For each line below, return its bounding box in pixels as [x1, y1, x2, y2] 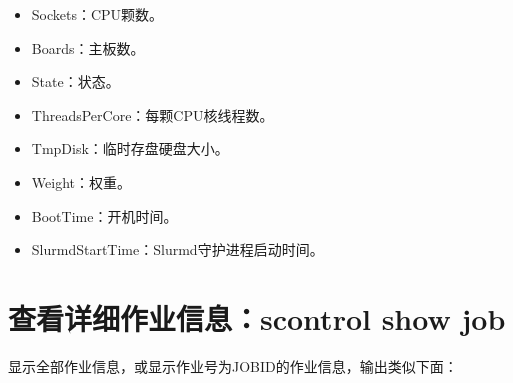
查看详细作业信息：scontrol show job [8, 297, 506, 338]
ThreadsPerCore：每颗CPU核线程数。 [31, 104, 274, 125]
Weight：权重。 [31, 171, 131, 192]
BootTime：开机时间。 [31, 205, 178, 226]
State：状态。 [31, 71, 120, 92]
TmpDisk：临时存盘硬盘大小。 [31, 138, 229, 159]
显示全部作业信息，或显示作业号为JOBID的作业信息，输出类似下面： [8, 355, 458, 376]
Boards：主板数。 [31, 37, 145, 58]
